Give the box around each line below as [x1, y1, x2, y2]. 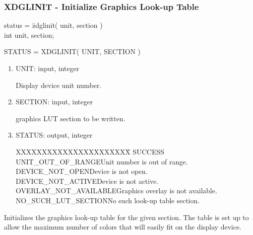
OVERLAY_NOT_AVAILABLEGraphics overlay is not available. [15, 185, 217, 196]
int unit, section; [4, 29, 54, 40]
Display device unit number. [15, 79, 102, 90]
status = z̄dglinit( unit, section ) [4, 20, 103, 30]
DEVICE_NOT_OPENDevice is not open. [15, 166, 148, 176]
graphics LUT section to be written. [15, 113, 126, 123]
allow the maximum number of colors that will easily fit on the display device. [4, 222, 242, 232]
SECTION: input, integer [15, 96, 93, 107]
